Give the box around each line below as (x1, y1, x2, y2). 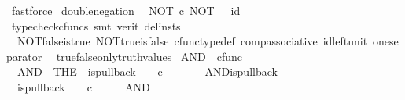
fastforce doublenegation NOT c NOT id (11, 2, 241, 18)
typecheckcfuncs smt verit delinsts (11, 17, 181, 34)
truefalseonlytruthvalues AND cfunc (56, 48, 242, 64)
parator (6, 48, 42, 64)
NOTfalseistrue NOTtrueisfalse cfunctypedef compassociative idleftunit (17, 33, 368, 49)
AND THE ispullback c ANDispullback (17, 63, 278, 80)
